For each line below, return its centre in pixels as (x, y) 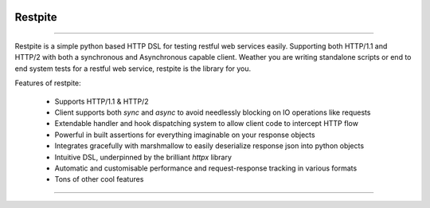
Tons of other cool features (99, 179)
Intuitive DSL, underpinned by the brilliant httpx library (143, 157)
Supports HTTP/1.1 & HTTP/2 (102, 101)
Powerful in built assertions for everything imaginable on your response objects (185, 135)
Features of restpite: (48, 83)
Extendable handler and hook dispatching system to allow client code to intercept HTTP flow (206, 124)
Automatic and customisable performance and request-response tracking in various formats (206, 168)
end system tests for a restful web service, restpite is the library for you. (133, 69)
